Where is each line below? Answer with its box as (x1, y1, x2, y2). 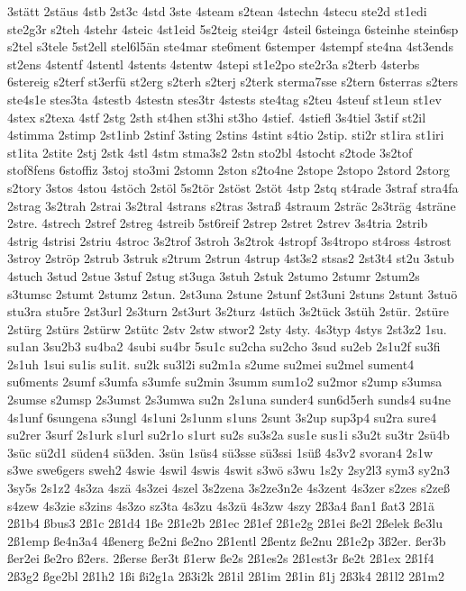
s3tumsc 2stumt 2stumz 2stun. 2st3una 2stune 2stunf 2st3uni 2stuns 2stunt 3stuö (7, 284, 458, 303)
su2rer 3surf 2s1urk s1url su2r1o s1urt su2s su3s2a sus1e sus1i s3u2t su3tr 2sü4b (7, 425, 450, 444)
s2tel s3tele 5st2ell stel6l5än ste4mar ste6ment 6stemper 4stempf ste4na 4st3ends (7, 37, 454, 56)
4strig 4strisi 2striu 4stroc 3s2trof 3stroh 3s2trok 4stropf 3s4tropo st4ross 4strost (7, 231, 452, 250)
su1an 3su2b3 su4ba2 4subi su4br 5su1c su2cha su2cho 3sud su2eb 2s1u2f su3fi (7, 337, 441, 356)
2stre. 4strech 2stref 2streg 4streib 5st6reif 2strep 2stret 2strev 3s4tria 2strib (7, 214, 428, 232)
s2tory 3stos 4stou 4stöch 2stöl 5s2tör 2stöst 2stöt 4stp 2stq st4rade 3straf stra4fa (7, 177, 459, 196)
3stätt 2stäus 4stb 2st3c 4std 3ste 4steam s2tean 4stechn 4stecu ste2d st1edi (7, 2, 427, 20)
